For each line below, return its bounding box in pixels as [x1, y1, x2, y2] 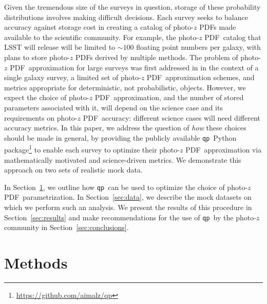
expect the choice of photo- [4, 92, 89, 103]
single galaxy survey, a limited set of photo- [4, 72, 141, 83]
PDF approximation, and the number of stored [94, 92, 244, 103]
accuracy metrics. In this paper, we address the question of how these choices [4, 122, 246, 133]
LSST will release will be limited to [4, 42, 116, 52]
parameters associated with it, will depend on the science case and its [4, 102, 223, 112]
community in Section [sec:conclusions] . [4, 222, 129, 233]
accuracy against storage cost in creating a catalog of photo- [4, 22, 194, 32]
